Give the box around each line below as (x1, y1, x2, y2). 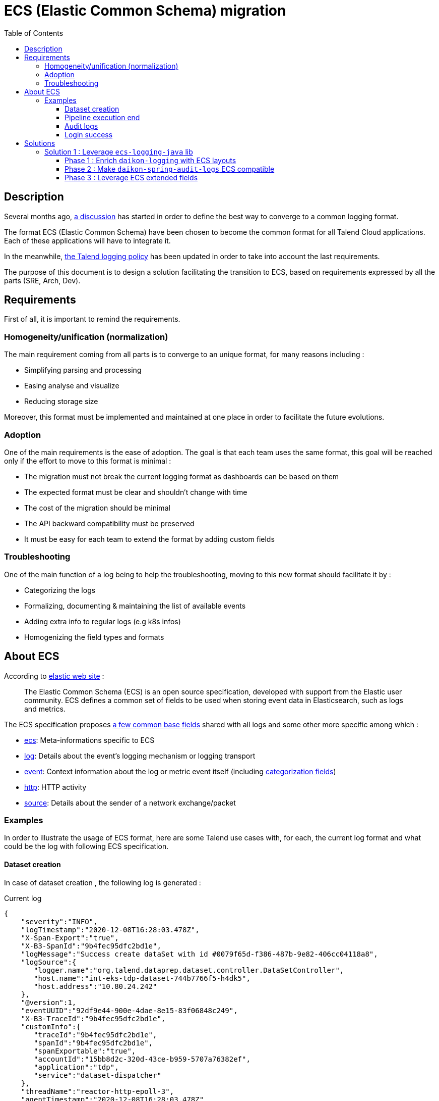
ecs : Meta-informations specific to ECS (24, 735, 155, 744)
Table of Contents (4, 28, 64, 37)
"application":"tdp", (34, 1063, 119, 1071)
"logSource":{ (21, 958, 77, 966)
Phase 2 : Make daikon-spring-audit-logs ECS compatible (65, 164, 275, 173)
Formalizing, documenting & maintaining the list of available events (24, 601, 246, 610)
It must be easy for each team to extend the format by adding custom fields (24, 534, 275, 543)
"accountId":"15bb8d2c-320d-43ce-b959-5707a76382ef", (34, 1055, 250, 1063)
